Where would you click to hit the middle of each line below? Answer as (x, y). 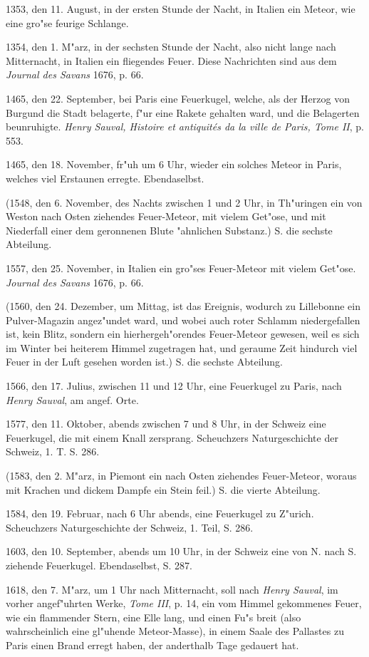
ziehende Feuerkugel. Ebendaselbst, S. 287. (99, 565)
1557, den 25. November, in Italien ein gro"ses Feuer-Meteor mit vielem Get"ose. (181, 268)
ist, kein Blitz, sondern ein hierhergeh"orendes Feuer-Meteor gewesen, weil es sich (183, 334)
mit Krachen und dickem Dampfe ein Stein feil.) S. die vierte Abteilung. (163, 489)
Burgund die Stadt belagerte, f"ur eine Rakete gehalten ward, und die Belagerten (183, 112)
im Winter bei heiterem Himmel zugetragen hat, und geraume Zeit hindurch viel (182, 347)
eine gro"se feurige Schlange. (67, 22)
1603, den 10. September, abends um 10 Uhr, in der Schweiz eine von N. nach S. (181, 551)
